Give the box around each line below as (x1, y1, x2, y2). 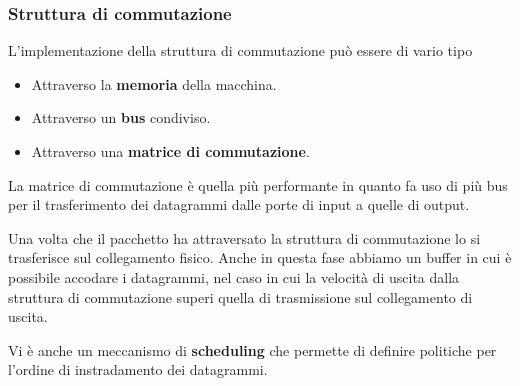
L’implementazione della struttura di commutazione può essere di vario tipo (8, 40, 473, 61)
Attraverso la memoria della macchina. (31, 73, 277, 94)
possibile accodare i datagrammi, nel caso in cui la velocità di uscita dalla (8, 266, 460, 287)
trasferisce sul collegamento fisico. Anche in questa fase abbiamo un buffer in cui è (8, 247, 512, 268)
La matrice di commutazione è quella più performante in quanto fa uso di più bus (8, 174, 508, 195)
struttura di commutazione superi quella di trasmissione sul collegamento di (8, 286, 473, 307)
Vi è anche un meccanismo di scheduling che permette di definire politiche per (8, 339, 497, 360)
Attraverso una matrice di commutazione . (31, 141, 310, 161)
